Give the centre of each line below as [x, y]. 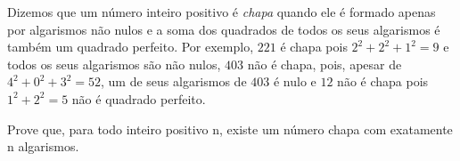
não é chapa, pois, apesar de [324, 64]
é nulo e [295, 81]
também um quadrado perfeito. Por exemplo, [131, 47]
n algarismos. [43, 146]
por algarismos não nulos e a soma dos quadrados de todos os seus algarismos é [224, 29]
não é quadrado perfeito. [139, 98]
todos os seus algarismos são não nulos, [114, 64]
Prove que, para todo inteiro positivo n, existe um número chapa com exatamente [230, 129]
